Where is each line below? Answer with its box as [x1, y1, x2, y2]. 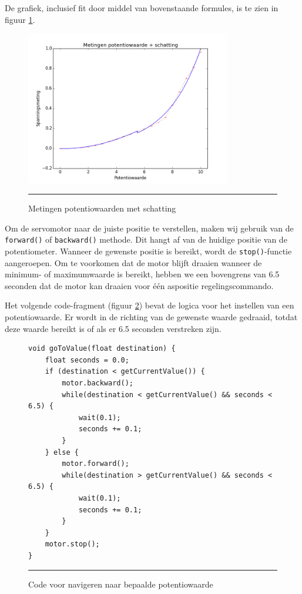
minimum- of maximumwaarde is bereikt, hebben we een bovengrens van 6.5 [5, 268, 280, 280]
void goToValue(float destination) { [28, 344, 176, 353]
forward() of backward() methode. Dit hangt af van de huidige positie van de [5, 233, 287, 246]
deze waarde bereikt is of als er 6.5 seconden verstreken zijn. [5, 322, 222, 334]
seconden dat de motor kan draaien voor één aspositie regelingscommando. [5, 279, 274, 291]
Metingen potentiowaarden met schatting [28, 202, 176, 214]
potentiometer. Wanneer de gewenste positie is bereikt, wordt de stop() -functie [5, 245, 292, 257]
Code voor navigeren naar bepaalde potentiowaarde [28, 578, 213, 590]
